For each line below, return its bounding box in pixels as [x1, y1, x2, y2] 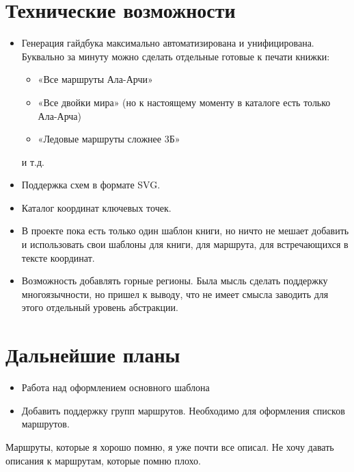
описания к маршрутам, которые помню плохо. [5, 453, 201, 467]
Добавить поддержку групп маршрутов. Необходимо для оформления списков [21, 403, 345, 417]
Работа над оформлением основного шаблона [21, 380, 210, 395]
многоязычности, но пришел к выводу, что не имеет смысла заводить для [21, 286, 329, 301]
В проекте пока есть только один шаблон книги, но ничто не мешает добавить [21, 223, 349, 238]
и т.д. [21, 154, 44, 169]
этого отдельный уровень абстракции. [21, 300, 178, 314]
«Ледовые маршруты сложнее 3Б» [38, 132, 180, 146]
